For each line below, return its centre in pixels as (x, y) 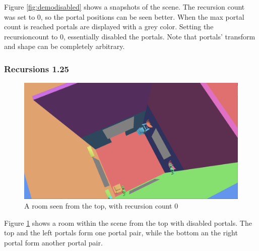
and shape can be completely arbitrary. (64, 46)
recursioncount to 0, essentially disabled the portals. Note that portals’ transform (130, 36)
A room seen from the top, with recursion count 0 (101, 206)
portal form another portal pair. (53, 242)
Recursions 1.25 (37, 68)
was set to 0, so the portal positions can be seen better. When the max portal (124, 16)
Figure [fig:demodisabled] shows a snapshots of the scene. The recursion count (124, 7)
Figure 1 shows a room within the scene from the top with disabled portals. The (128, 222)
